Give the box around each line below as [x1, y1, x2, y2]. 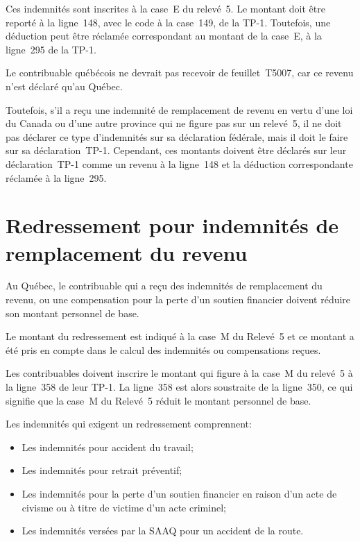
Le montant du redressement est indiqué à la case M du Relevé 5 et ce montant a [6, 329, 354, 344]
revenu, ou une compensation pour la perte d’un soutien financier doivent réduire [6, 292, 351, 307]
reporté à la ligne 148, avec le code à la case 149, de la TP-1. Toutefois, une [6, 15, 331, 29]
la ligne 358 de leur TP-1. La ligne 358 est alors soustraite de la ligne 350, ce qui [6, 380, 353, 393]
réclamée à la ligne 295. [6, 170, 107, 185]
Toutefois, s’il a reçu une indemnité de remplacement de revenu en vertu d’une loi [6, 102, 353, 117]
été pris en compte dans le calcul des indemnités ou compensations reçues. [6, 342, 321, 357]
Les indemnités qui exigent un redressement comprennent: [6, 416, 252, 431]
